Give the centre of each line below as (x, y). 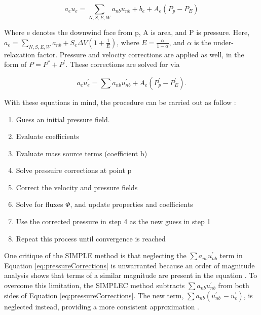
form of (15, 64)
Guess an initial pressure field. (63, 119)
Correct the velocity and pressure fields (77, 187)
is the (202, 42)
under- (223, 42)
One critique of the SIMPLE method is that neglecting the (95, 255)
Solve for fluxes (40, 204)
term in (231, 255)
